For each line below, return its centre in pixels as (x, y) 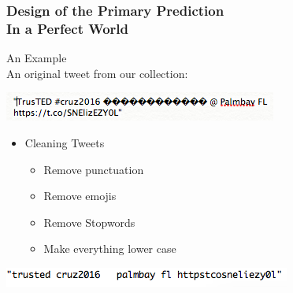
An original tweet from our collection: (97, 73)
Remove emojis (80, 196)
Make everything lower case (110, 248)
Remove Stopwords (89, 222)
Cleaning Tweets (65, 142)
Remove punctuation (94, 169)
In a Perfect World (67, 28)
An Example (37, 58)
